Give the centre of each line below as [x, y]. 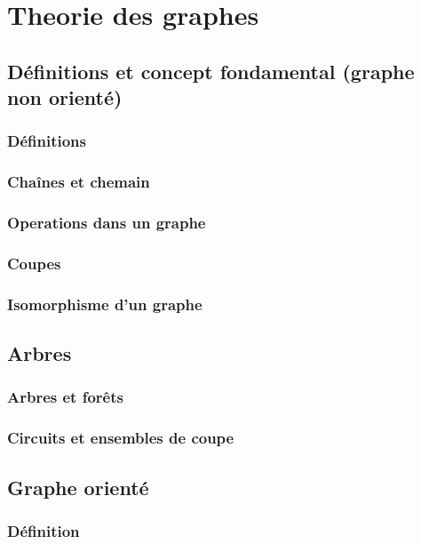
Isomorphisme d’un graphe [105, 304]
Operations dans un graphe [107, 223]
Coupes [34, 263]
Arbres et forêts [65, 397]
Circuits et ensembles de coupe [121, 438]
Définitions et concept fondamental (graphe [211, 71]
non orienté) [65, 97]
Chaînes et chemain [79, 182]
